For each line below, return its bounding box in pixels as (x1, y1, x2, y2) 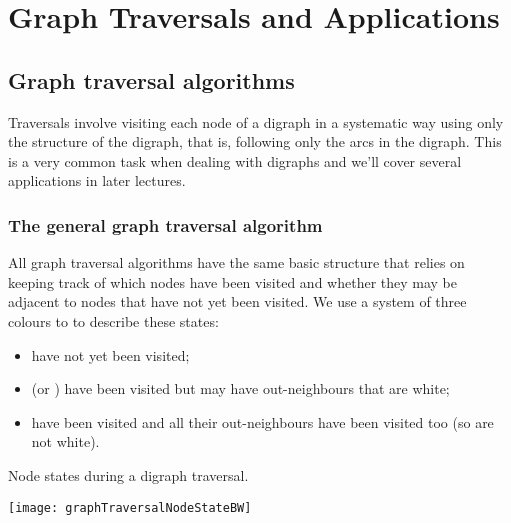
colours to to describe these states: (8, 310, 219, 331)
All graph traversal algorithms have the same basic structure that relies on (8, 252, 465, 273)
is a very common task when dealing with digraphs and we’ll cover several (8, 150, 462, 171)
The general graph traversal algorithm (8, 212, 323, 237)
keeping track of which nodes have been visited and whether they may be (8, 271, 457, 292)
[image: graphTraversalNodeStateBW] (8, 500, 252, 515)
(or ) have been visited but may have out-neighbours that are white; (31, 378, 450, 399)
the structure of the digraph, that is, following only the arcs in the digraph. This (8, 131, 502, 152)
